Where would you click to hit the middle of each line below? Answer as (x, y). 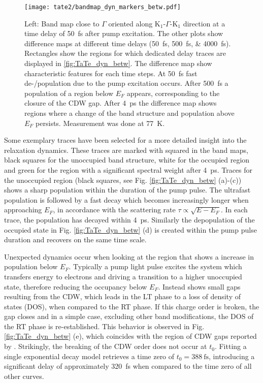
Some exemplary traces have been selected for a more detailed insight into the (125, 140)
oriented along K (134, 23)
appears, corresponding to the (173, 93)
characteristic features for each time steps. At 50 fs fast (111, 73)
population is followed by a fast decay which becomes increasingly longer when (126, 199)
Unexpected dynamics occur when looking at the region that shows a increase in (129, 256)
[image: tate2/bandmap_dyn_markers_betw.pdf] (103, 7)
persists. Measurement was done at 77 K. (100, 123)
